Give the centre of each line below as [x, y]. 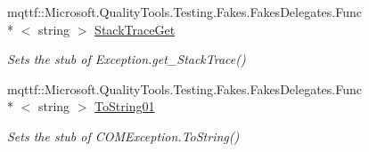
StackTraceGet [135, 29]
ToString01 [125, 106]
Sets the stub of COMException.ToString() [123, 136]
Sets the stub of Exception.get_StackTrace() [127, 59]
